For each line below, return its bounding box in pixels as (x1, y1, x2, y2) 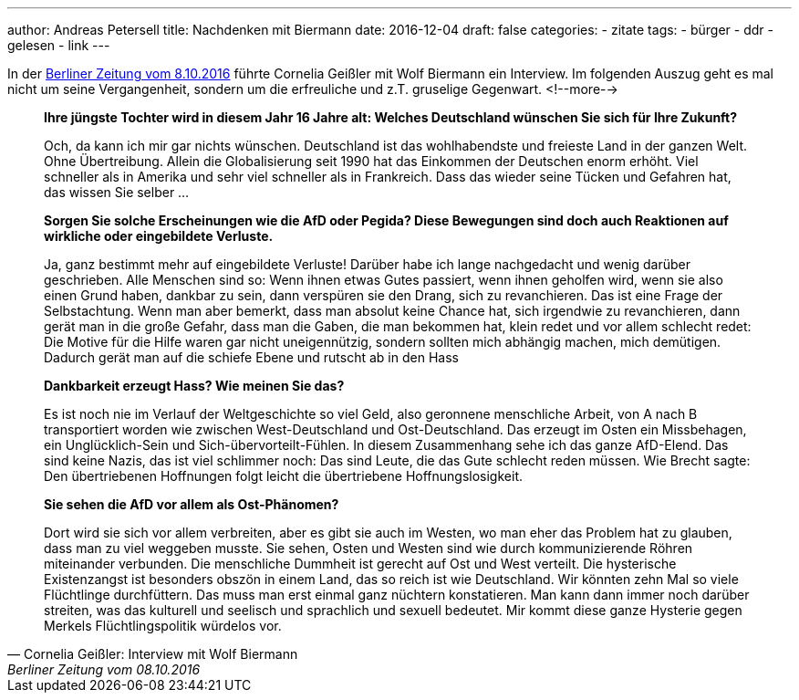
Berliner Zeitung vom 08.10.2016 (7, 662, 201, 677)
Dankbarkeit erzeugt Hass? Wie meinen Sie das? (44, 378, 345, 393)
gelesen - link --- (7, 37, 110, 53)
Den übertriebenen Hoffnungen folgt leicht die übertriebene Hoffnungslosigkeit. (44, 468, 523, 484)
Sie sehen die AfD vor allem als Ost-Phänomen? (44, 496, 339, 512)
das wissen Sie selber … (44, 184, 190, 200)
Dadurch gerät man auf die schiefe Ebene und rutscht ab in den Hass (44, 350, 459, 365)
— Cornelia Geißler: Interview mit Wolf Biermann (7, 646, 298, 662)
